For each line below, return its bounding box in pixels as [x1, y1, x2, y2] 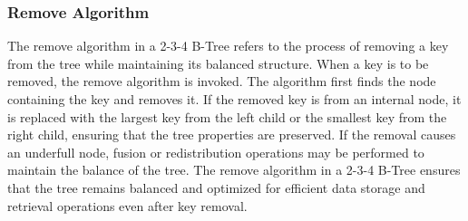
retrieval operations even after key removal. [7, 196, 248, 215]
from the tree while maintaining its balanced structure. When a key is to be [7, 53, 429, 72]
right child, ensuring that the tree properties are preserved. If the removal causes [7, 125, 456, 144]
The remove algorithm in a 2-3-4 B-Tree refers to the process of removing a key [7, 36, 449, 55]
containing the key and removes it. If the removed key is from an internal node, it [7, 90, 462, 108]
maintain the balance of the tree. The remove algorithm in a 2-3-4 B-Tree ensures [7, 160, 461, 179]
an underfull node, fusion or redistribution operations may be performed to [7, 142, 424, 161]
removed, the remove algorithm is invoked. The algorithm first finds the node [7, 72, 436, 91]
